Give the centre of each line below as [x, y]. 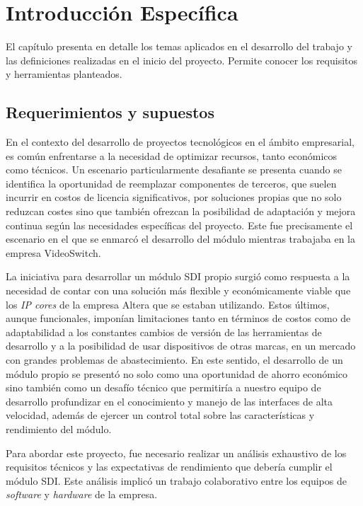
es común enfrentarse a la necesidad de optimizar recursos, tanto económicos [172, 155]
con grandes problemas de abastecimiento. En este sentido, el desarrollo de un [174, 360]
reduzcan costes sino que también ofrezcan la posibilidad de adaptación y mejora [181, 211]
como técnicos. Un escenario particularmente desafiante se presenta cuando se [174, 169]
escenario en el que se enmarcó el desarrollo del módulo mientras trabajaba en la [181, 239]
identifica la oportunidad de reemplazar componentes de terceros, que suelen [171, 183]
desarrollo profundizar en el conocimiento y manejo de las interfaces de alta [169, 401]
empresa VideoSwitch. [53, 252]
